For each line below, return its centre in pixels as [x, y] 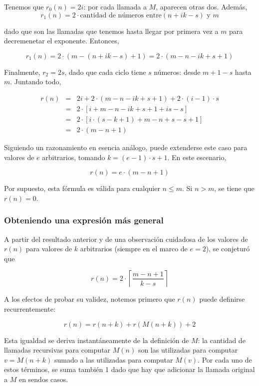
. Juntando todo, [36, 82]
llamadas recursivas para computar [57, 350]
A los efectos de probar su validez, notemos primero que [90, 299]
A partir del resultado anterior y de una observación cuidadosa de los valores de [126, 239]
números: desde [177, 72]
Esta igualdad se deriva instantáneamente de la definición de [97, 340]
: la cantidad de [222, 340]
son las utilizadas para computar [188, 350]
